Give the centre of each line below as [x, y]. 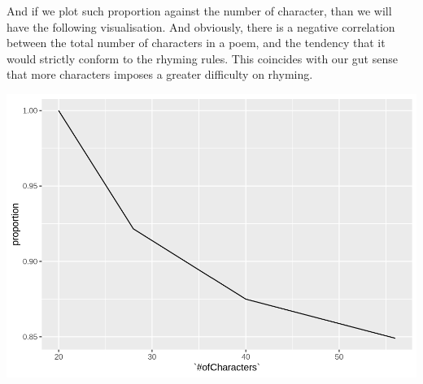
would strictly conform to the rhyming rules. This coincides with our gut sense [202, 58]
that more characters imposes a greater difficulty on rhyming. [160, 74]
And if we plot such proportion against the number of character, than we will [199, 11]
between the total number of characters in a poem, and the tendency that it [196, 43]
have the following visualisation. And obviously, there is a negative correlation [201, 26]
